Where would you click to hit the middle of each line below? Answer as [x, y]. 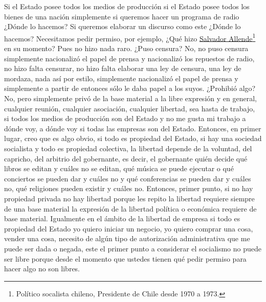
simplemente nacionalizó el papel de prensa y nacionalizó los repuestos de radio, [129, 58]
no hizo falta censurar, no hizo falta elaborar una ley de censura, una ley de [123, 68]
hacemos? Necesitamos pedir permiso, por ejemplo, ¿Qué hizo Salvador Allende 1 [130, 37]
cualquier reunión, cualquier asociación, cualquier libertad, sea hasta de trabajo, [130, 108]
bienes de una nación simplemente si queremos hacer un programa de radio [122, 16]
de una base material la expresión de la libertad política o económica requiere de [130, 208]
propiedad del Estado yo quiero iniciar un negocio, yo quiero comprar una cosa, [129, 228]
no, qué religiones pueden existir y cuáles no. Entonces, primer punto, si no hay [129, 188]
